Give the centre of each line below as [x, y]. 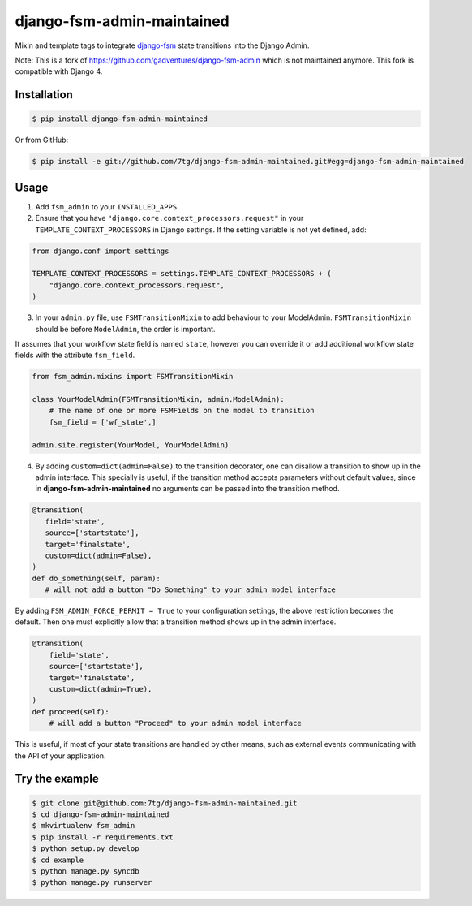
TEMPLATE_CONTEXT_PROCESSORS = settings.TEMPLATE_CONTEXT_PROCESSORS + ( [182, 274]
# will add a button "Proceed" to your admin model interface [175, 723]
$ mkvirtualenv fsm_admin [84, 826]
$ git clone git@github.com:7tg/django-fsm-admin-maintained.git [165, 803]
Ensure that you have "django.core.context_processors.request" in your [169, 218]
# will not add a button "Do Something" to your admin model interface [191, 590]
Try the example [57, 779]
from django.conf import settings [101, 251]
